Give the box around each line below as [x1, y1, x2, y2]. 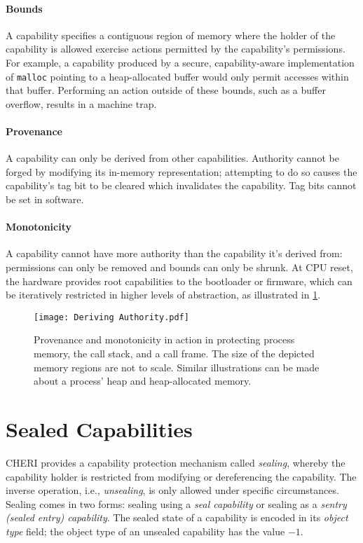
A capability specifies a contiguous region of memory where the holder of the [6, 27, 336, 42]
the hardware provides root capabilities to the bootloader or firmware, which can [6, 273, 352, 288]
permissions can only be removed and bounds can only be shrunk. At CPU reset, [6, 259, 353, 274]
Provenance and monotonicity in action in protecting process [34, 332, 295, 347]
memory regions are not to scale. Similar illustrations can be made [34, 359, 320, 374]
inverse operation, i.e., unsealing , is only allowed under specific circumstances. [6, 483, 339, 497]
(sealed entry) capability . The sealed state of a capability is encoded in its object [6, 510, 348, 525]
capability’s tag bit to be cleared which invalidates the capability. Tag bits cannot [6, 178, 357, 193]
